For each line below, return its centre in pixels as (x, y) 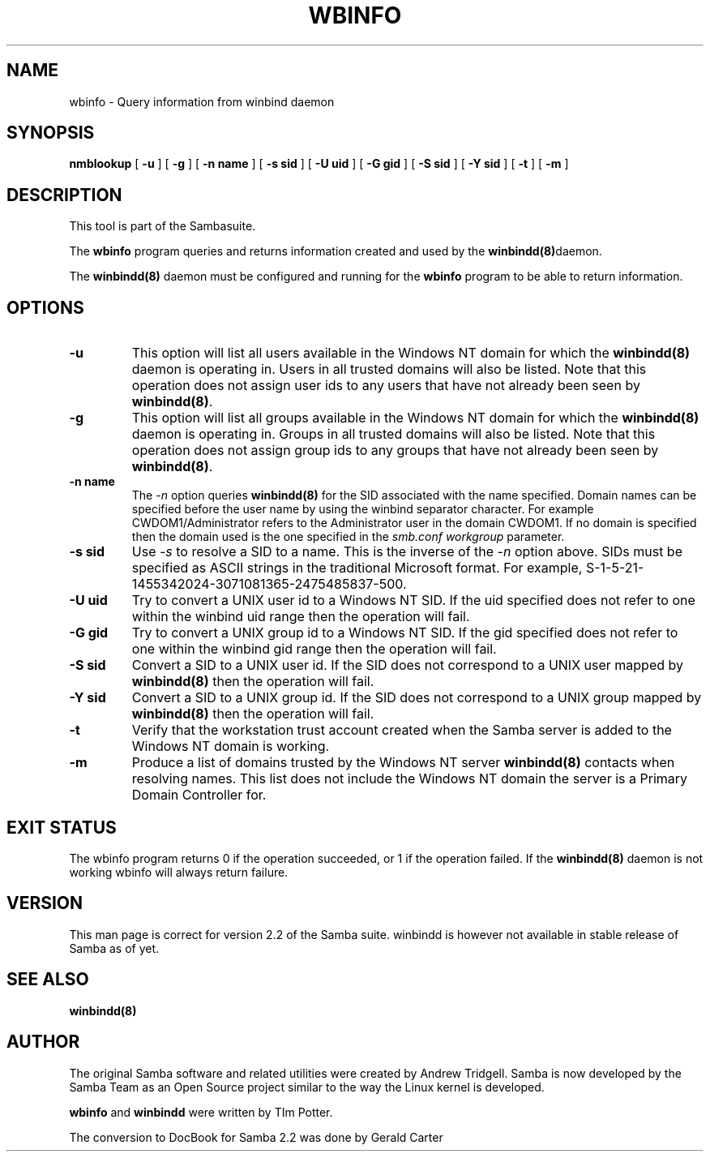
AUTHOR (43, 1042)
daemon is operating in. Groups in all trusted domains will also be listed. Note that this (393, 434)
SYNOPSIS (51, 133)
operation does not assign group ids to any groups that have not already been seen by (395, 450)
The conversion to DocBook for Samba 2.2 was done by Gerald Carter (256, 1137)
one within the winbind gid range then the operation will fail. (314, 649)
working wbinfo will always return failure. (179, 872)
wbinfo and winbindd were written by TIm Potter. (201, 1112)
